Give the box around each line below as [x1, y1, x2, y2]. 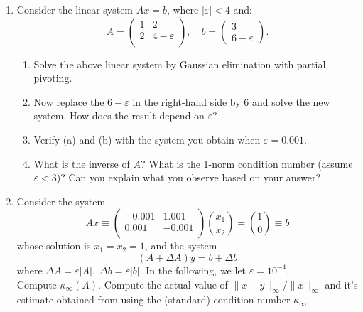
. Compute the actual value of [98, 276, 228, 291]
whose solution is [16, 238, 91, 253]
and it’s [325, 276, 358, 291]
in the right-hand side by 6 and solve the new [132, 94, 330, 109]
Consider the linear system [16, 2, 134, 16]
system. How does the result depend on [33, 108, 205, 123]
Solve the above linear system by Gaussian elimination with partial [33, 56, 326, 71]
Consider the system [16, 193, 106, 208]
